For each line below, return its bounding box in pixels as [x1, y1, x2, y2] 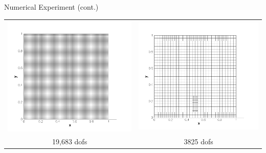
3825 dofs [184, 136, 213, 146]
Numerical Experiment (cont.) [4, 2, 99, 12]
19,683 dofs [52, 136, 87, 146]
